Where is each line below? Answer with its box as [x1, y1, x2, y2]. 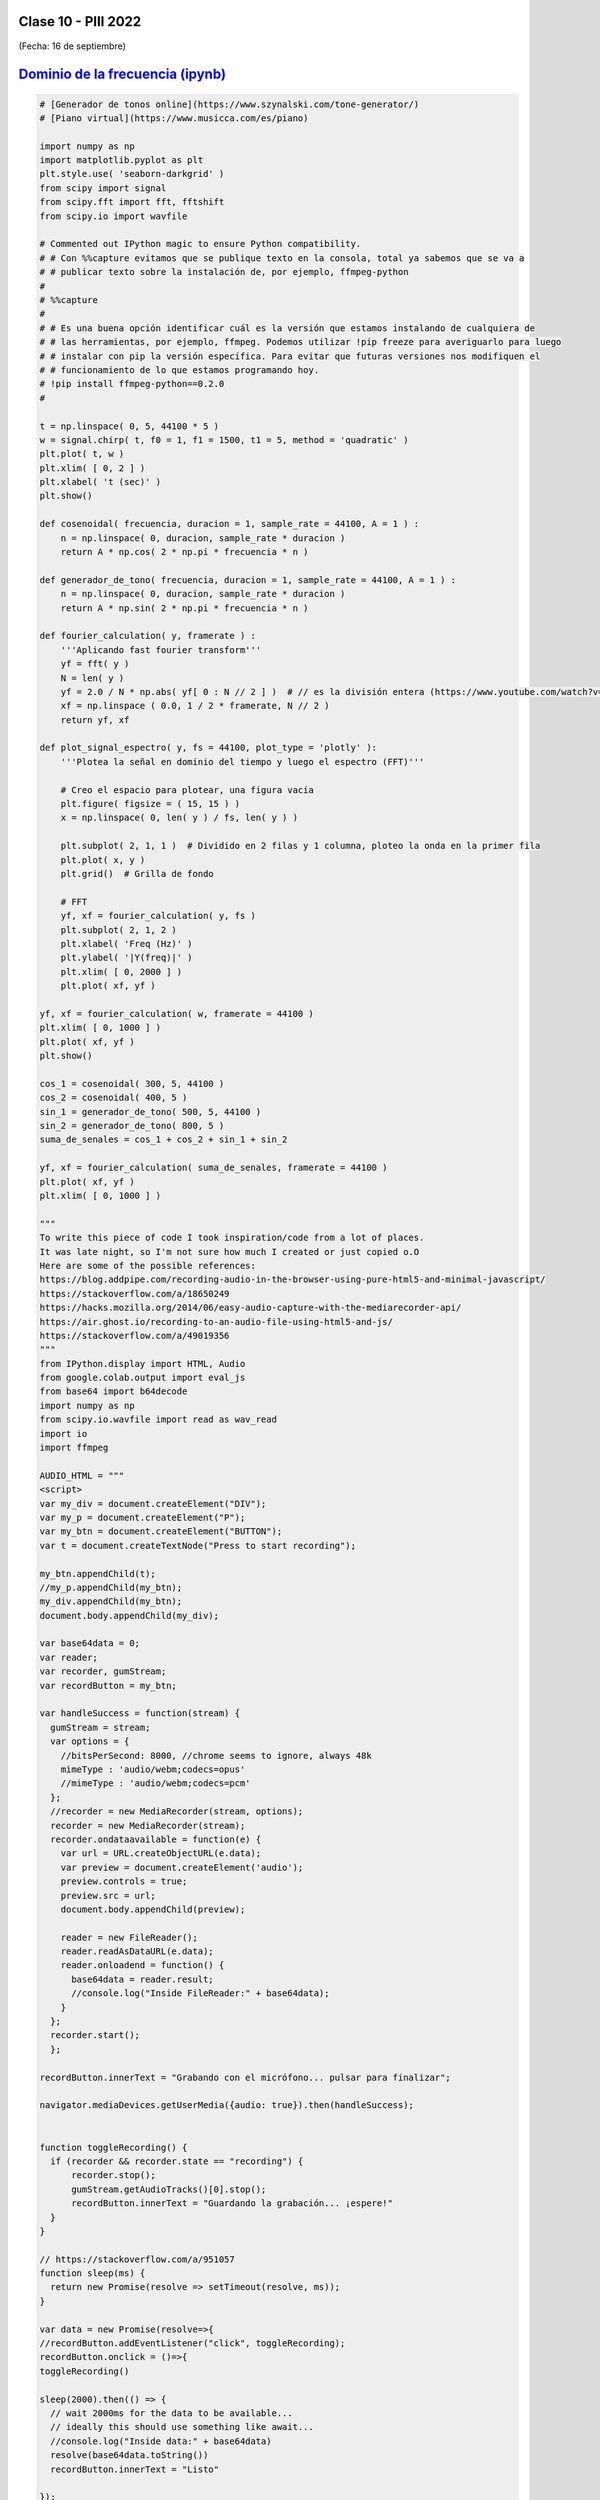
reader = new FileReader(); [60, 1931, 199, 1943]
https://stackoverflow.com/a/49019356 [39, 1330, 230, 1341]
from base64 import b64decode [39, 1386, 188, 1397]
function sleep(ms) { [39, 2268, 146, 2279]
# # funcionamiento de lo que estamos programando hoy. [39, 364, 320, 375]
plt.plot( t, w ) [39, 448, 125, 460]
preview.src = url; [60, 1890, 157, 1901]
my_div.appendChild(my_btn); [39, 1596, 183, 1607]
